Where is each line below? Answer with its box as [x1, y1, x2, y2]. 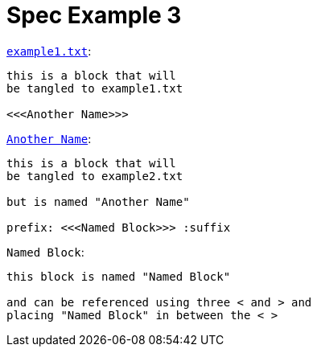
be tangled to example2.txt [6, 169, 183, 183]
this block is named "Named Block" [6, 269, 231, 283]
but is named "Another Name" [6, 195, 190, 208]
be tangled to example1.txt [6, 81, 183, 95]
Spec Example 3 [6, 2, 182, 29]
